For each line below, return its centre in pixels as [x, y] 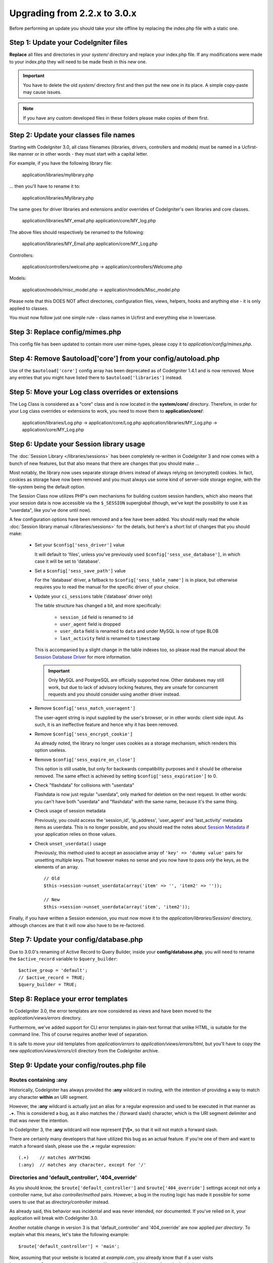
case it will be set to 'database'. [67, 561]
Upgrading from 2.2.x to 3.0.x [73, 13]
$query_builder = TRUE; [48, 985]
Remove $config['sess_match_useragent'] [85, 708]
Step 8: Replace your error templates [69, 999]
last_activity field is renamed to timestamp [110, 638]
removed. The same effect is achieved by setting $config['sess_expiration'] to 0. [126, 776]
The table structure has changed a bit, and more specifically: [98, 606]
